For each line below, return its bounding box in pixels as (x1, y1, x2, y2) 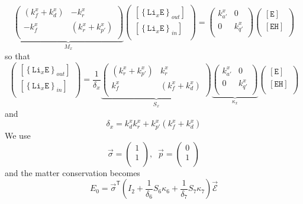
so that (5, 50, 30, 62)
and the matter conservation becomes (5, 166, 140, 179)
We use (5, 129, 31, 141)
